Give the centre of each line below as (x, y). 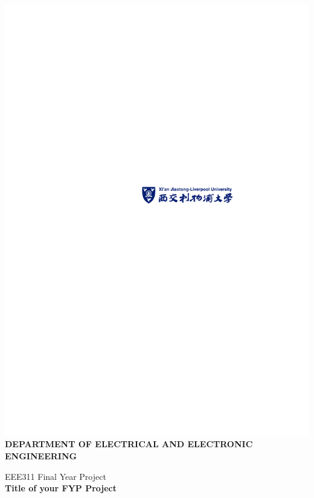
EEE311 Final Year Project (56, 476)
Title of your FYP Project (61, 488)
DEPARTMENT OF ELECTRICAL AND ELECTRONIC (129, 444)
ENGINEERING (41, 456)
